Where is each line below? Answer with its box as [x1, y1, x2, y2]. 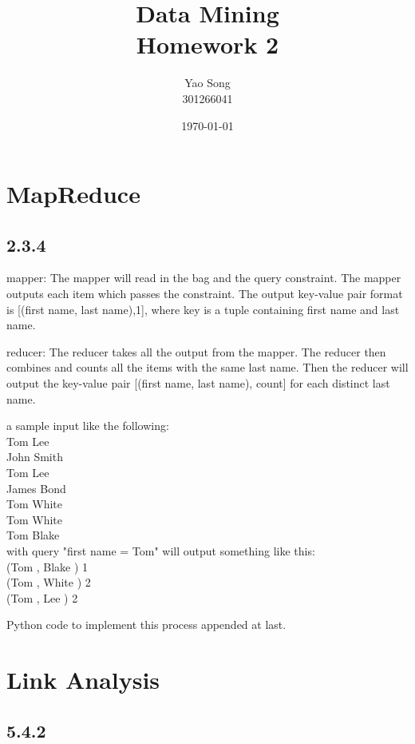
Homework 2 [136, 28, 279, 61]
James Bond [6, 479, 66, 496]
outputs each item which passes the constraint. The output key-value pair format [6, 285, 403, 302]
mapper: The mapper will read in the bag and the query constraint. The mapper [6, 269, 401, 286]
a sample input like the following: [6, 417, 169, 434]
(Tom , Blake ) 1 [6, 558, 89, 575]
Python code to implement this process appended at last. [6, 616, 287, 633]
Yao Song [184, 74, 231, 91]
